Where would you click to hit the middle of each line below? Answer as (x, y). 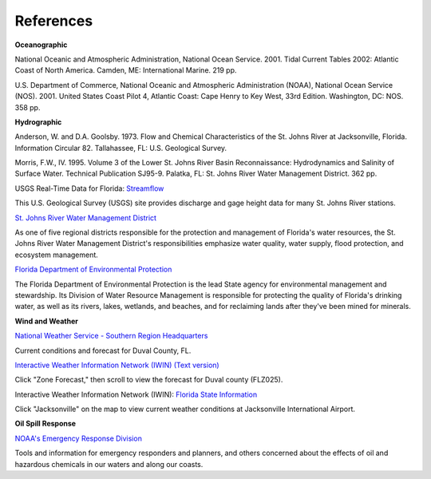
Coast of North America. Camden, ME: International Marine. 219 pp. (126, 70)
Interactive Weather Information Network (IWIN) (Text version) (117, 365)
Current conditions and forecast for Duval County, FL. (103, 350)
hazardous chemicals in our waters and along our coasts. (109, 464)
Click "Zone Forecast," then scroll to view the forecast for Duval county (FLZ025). (149, 380)
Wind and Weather (47, 321)
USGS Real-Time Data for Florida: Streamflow (89, 188)
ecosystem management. (57, 255)
